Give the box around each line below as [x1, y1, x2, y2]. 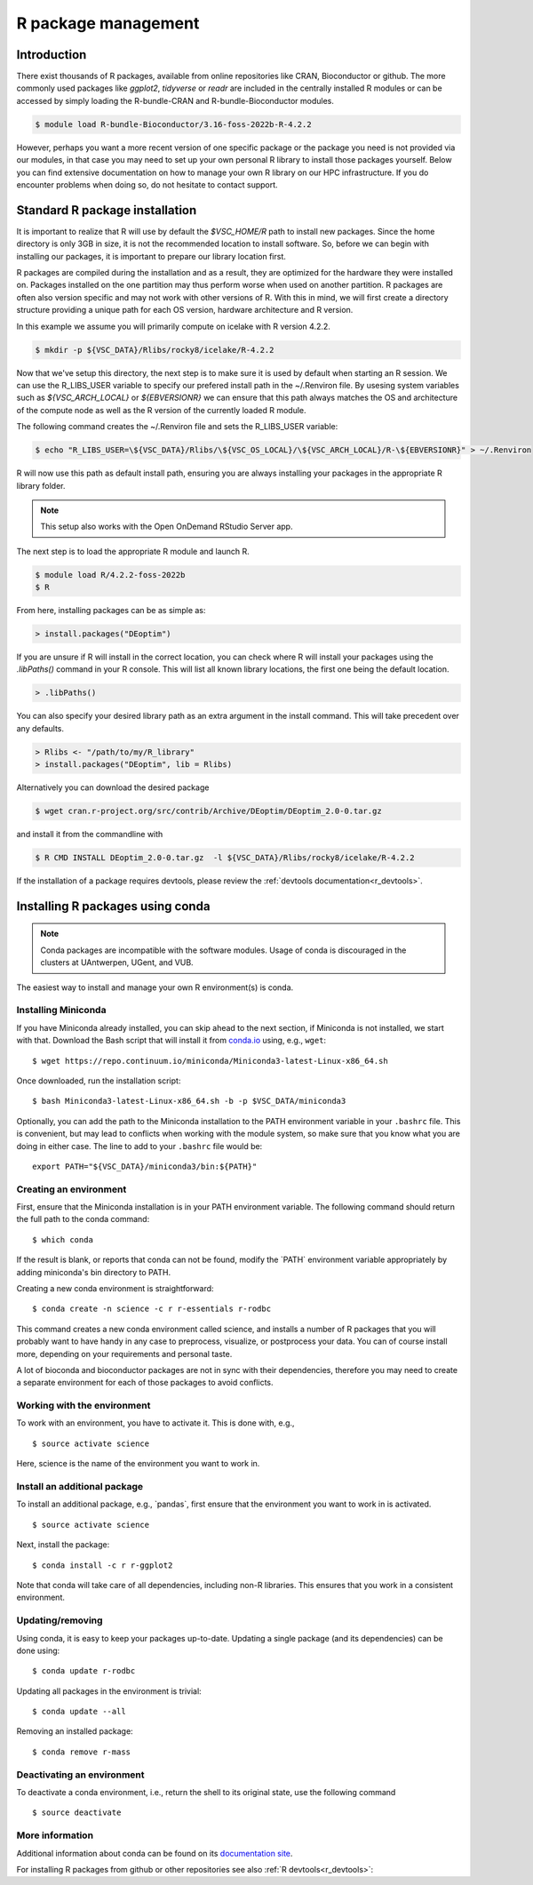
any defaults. [16, 723, 65, 733]
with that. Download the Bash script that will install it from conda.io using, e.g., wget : [16, 1035, 327, 1046]
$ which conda [32, 1234, 93, 1244]
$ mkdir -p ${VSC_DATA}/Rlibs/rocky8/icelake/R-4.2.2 [35, 345, 274, 355]
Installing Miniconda [16, 1004, 107, 1017]
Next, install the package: [16, 1539, 110, 1550]
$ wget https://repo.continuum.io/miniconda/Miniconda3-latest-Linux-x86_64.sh [32, 1056, 388, 1066]
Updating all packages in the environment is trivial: [16, 1685, 202, 1697]
